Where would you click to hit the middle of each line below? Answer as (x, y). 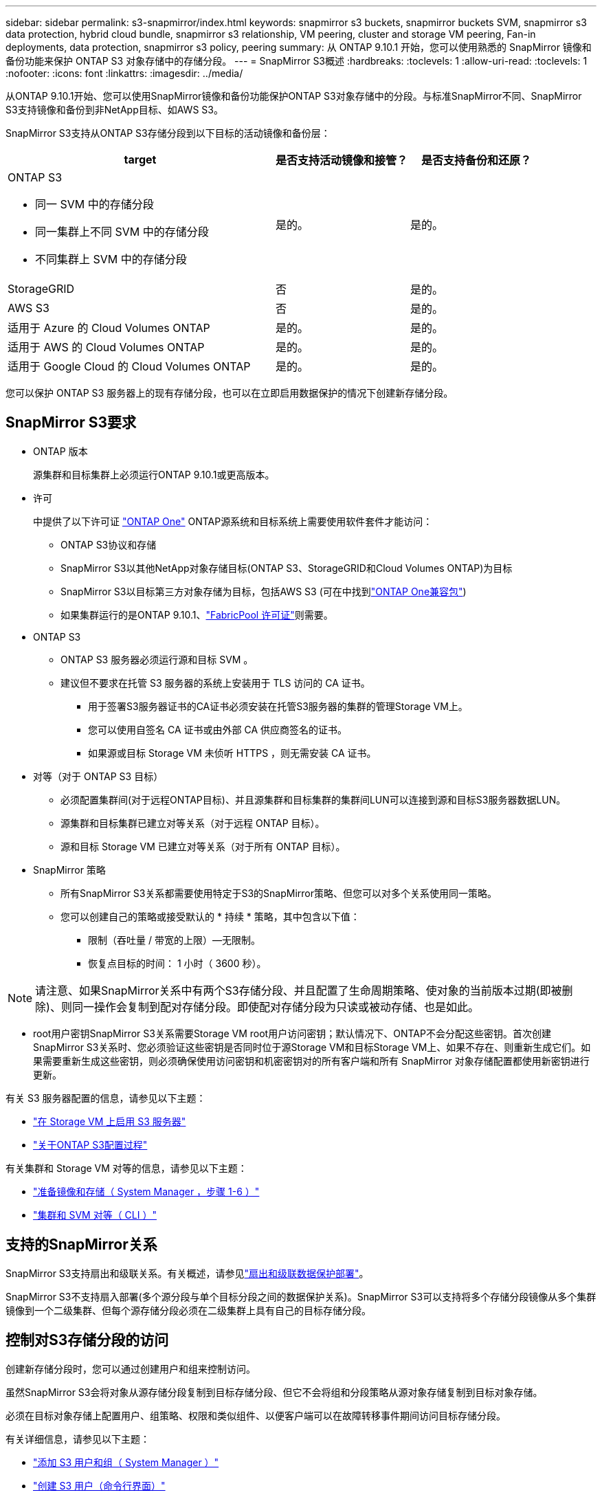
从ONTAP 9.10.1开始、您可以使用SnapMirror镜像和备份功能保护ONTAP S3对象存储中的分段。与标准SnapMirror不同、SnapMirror (294, 96)
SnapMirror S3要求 (71, 423)
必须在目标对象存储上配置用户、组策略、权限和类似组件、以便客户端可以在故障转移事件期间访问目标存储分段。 (256, 1415)
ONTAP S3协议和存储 (109, 544)
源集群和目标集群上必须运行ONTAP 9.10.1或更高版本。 (154, 474)
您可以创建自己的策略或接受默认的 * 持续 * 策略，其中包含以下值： (210, 916)
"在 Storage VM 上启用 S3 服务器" (110, 1121)
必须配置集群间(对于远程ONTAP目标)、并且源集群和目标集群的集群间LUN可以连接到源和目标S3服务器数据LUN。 (313, 799)
